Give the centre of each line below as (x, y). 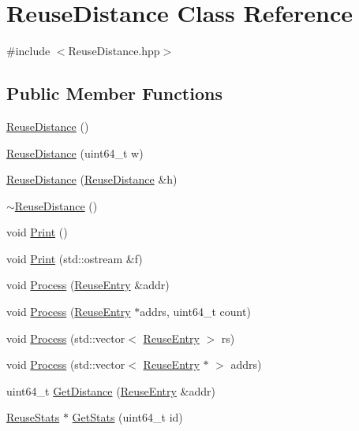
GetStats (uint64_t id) (127, 417)
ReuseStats (33, 417)
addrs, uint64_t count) (195, 312)
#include (28, 51)
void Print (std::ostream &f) (75, 258)
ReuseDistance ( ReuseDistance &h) (92, 179)
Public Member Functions (114, 93)
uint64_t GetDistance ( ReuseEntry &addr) (111, 390)
